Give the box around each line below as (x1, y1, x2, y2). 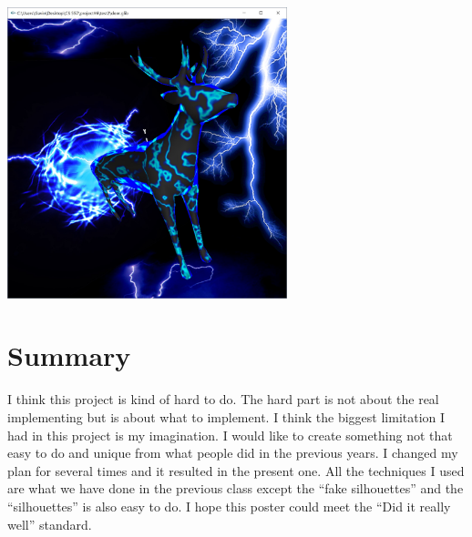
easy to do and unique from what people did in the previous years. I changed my (7, 443, 458, 462)
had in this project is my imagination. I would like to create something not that (7, 425, 453, 444)
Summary (7, 337, 131, 374)
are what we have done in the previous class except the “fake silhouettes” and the (7, 479, 464, 498)
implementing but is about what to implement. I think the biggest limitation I (7, 407, 446, 426)
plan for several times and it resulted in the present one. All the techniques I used (7, 461, 465, 480)
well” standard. (7, 514, 92, 533)
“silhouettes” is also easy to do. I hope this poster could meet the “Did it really (7, 496, 451, 515)
